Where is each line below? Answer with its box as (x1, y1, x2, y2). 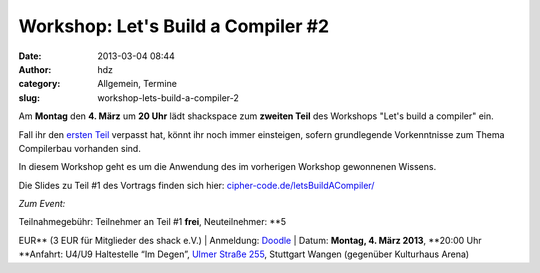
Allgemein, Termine (97, 78, 177, 90)
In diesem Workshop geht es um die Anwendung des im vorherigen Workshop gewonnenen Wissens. (18, 161, 437, 173)
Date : (18, 50, 42, 62)
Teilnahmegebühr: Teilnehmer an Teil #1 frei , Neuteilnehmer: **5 (18, 216, 287, 228)
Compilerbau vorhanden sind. (18, 142, 142, 154)
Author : (18, 63, 52, 75)
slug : (18, 91, 40, 104)
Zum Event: (18, 198, 66, 210)
